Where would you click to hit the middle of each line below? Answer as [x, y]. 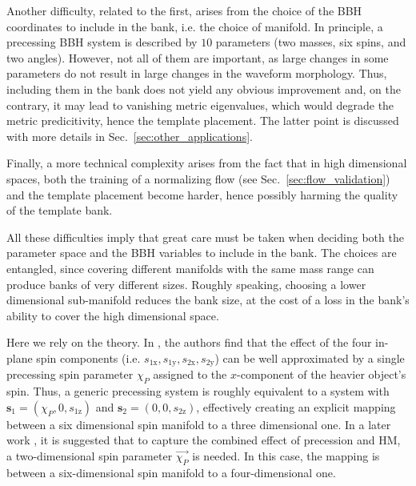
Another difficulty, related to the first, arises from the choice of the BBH [184, 10]
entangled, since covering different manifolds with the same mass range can [190, 268]
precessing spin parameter [70, 374]
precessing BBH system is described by [102, 42]
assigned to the [190, 374]
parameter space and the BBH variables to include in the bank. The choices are [202, 253]
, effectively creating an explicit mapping [296, 406]
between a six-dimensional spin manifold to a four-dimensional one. [171, 472]
